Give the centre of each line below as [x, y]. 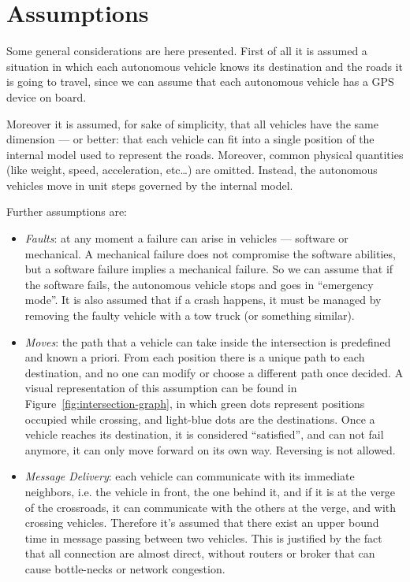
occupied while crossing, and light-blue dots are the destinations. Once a [200, 419]
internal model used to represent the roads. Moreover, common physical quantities [205, 154]
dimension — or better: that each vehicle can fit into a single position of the [190, 139]
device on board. [47, 96]
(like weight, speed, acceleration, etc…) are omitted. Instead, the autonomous [192, 170]
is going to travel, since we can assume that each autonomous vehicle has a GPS [200, 82]
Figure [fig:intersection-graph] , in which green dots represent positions [195, 403]
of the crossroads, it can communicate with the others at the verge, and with [210, 507]
